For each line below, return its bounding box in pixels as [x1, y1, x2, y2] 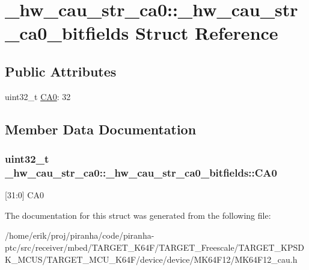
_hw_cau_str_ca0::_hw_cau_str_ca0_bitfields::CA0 [5, 165, 277, 180]
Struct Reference [135, 20, 278, 45]
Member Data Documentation [5, 119, 197, 138]
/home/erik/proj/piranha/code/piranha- [5, 229, 154, 242]
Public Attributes [5, 61, 117, 80]
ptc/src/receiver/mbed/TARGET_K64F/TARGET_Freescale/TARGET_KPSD [5, 241, 304, 254]
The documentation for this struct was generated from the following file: [5, 209, 271, 221]
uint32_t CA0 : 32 [5, 90, 71, 102]
